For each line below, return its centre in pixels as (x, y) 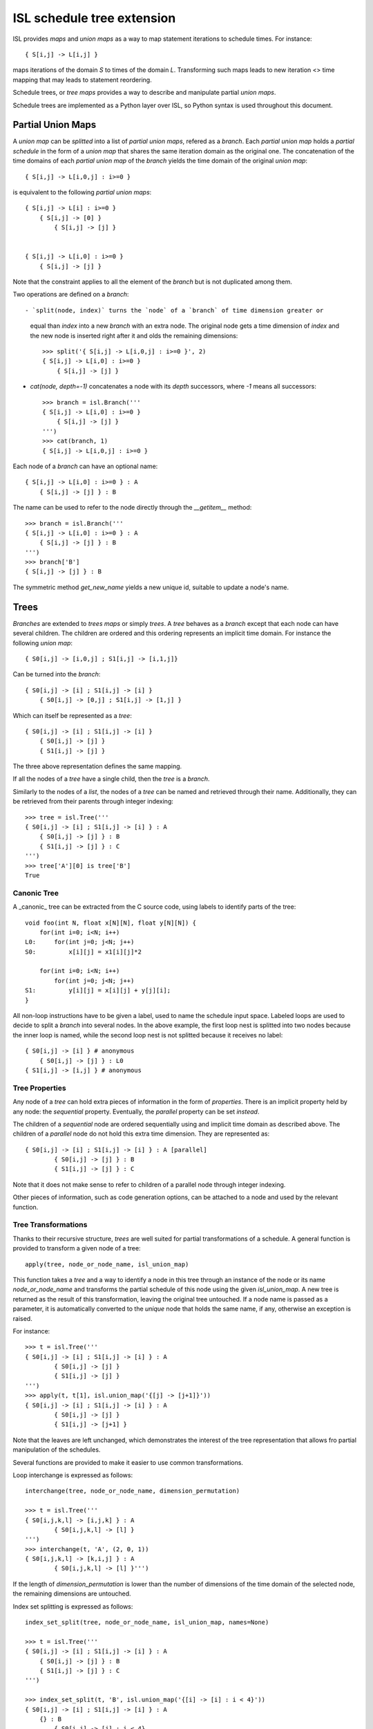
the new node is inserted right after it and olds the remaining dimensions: (134, 335)
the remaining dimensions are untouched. (72, 1593)
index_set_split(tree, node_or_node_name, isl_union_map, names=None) (147, 1622)
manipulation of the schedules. (57, 1450)
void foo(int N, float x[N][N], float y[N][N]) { (111, 923)
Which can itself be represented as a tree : (73, 715)
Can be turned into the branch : (57, 674)
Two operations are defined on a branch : (71, 295)
